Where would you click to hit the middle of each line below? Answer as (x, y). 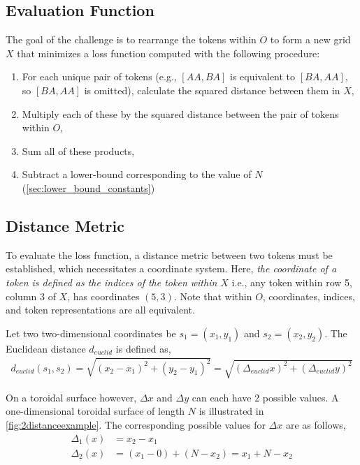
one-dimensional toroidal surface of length (95, 411)
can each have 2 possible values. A (265, 397)
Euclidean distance (46, 348)
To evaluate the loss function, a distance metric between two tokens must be (169, 254)
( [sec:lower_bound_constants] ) (88, 187)
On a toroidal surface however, (71, 397)
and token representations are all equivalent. (100, 310)
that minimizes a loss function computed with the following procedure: (168, 53)
